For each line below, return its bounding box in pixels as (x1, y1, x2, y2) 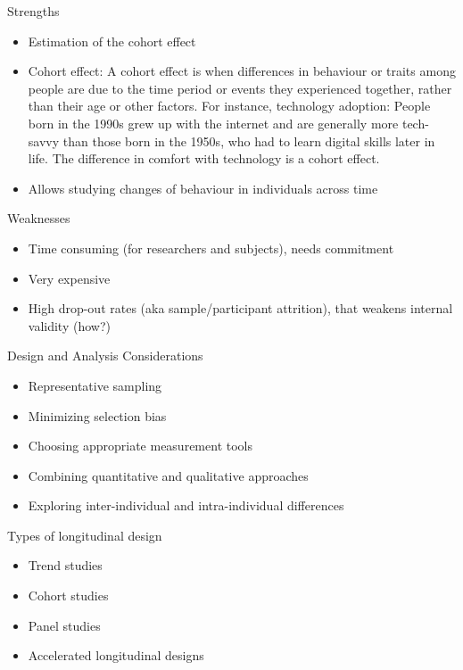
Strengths (7, 2, 60, 20)
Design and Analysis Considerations (7, 346, 203, 365)
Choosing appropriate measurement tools (28, 436, 252, 455)
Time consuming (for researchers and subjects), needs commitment (28, 238, 394, 257)
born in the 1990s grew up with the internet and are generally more (28, 113, 399, 132)
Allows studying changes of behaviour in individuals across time (28, 178, 378, 197)
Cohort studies (28, 586, 109, 605)
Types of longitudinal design (7, 525, 162, 544)
